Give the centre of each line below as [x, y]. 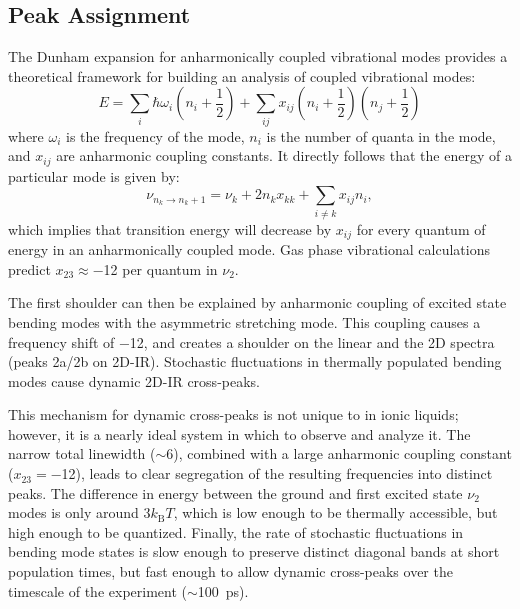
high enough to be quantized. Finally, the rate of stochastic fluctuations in [236, 531]
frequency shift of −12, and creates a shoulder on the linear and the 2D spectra [251, 341]
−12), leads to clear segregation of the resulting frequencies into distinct [271, 473]
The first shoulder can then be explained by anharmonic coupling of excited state [257, 302]
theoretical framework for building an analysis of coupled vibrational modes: [242, 75]
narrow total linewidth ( [82, 453]
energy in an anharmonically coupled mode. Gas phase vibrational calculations [249, 249]
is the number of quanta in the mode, [381, 135]
